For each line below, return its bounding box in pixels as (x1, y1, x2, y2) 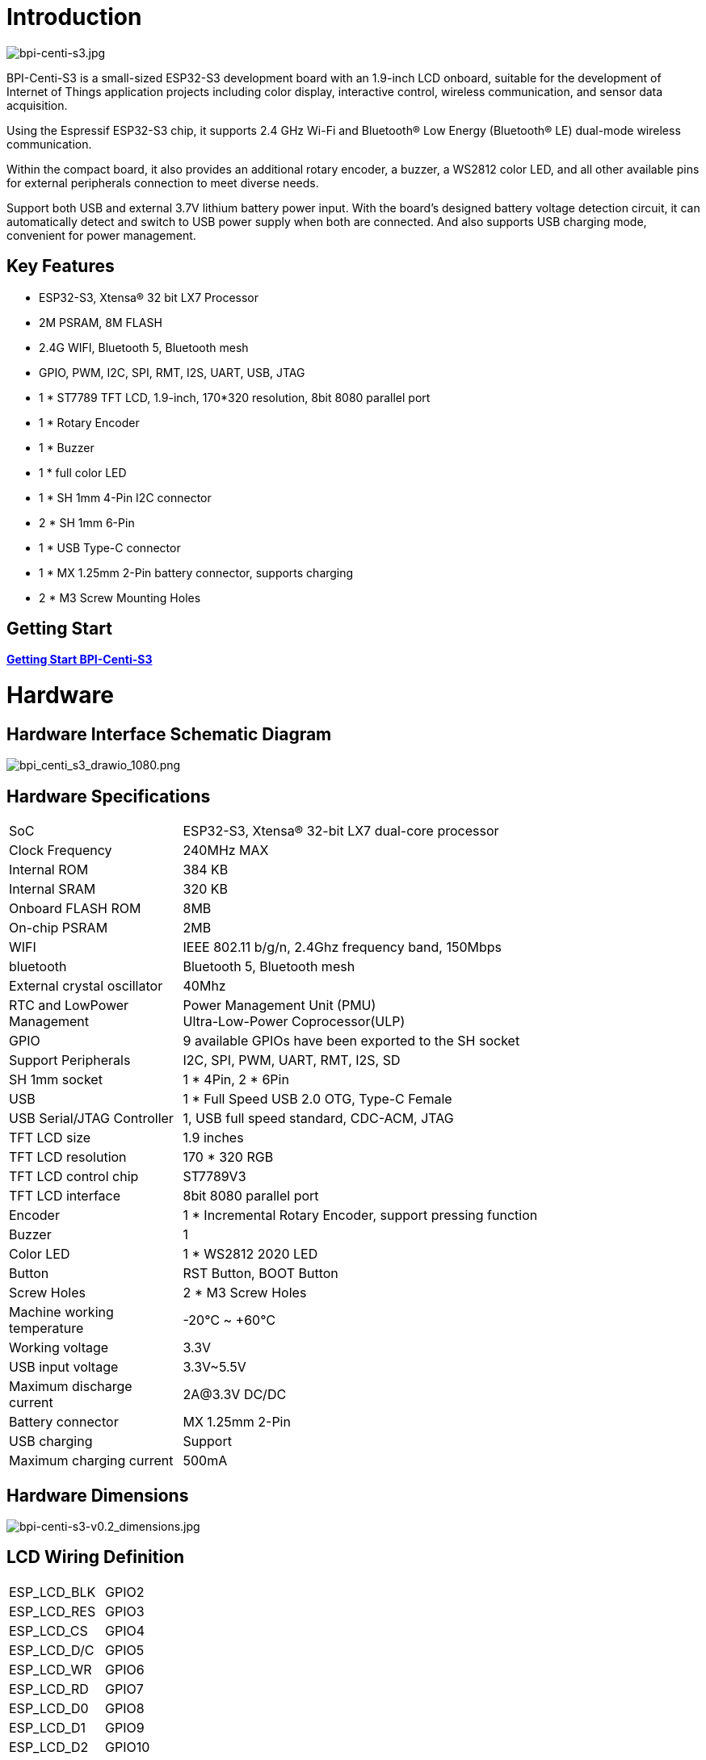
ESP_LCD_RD (9, 1680, 89, 1697)
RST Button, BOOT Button (183, 1265, 338, 1282)
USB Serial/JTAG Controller (9, 1110, 174, 1127)
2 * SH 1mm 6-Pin (39, 515, 135, 530)
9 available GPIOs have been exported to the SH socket (183, 1033, 520, 1050)
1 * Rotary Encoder (39, 415, 140, 430)
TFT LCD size (9, 1129, 91, 1146)
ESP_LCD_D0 (9, 1699, 89, 1716)
